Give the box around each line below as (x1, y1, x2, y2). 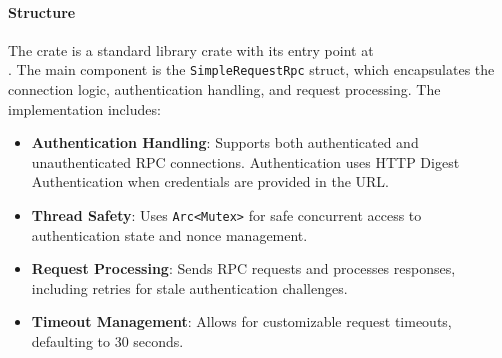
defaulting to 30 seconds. (31, 331, 184, 352)
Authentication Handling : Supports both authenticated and (31, 132, 419, 153)
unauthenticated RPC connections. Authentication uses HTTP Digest (31, 151, 460, 172)
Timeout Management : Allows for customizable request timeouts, (31, 311, 452, 332)
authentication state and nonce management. (31, 224, 308, 245)
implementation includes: (8, 98, 161, 119)
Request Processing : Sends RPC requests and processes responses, (31, 258, 456, 279)
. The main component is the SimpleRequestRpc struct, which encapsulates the (8, 59, 495, 80)
